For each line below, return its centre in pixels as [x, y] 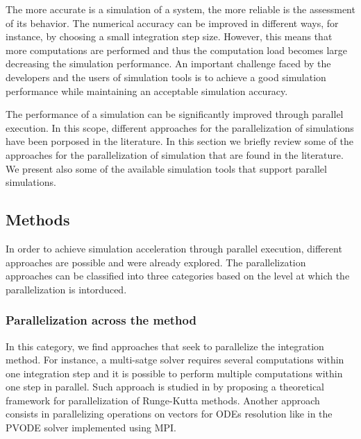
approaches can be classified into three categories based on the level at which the [178, 276]
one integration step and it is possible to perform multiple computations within [174, 373]
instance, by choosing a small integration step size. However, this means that [169, 36]
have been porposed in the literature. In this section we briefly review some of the [179, 141]
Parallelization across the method [101, 320]
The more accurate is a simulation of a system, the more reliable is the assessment [180, 9]
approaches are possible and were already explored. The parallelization [156, 262]
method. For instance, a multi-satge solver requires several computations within [175, 360]
